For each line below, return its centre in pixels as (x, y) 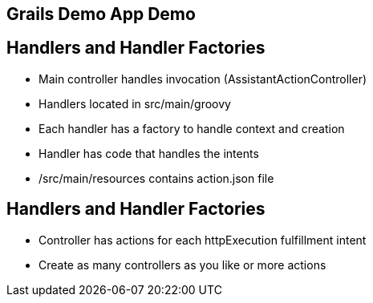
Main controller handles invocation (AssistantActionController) (203, 79)
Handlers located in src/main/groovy (135, 103)
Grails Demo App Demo (101, 14)
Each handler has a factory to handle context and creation (192, 128)
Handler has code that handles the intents (149, 153)
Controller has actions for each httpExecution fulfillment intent (203, 240)
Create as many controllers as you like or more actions (182, 265)
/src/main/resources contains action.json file (156, 178)
